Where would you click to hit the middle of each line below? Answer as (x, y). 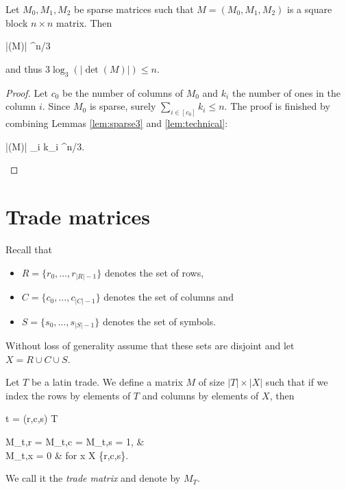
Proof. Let (27, 92)
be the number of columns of (123, 92)
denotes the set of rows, (154, 272)
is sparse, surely (123, 106)
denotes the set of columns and (169, 297)
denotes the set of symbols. (159, 321)
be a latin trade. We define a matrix (107, 382)
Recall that (29, 249)
